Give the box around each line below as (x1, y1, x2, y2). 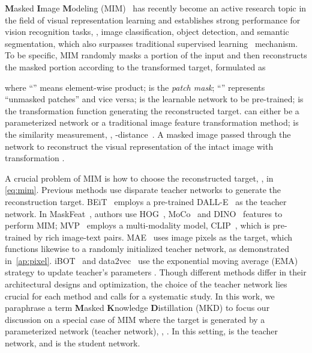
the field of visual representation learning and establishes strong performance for (5, 13, 301, 26)
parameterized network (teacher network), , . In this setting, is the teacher (5, 325, 278, 337)
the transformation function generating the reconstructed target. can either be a (5, 104, 299, 117)
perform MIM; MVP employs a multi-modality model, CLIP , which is (5, 219, 270, 232)
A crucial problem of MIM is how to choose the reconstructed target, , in (5, 171, 274, 184)
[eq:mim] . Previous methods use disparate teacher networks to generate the (5, 183, 281, 196)
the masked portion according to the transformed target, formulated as (5, 60, 266, 73)
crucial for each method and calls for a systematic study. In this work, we (5, 289, 275, 302)
